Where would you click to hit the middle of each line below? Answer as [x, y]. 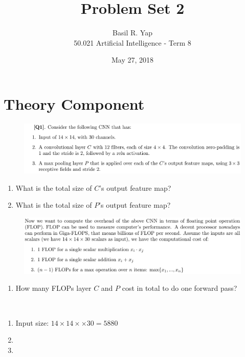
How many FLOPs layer [53, 288]
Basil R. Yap [132, 33]
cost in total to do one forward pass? [180, 288]
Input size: [32, 322]
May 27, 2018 [132, 60]
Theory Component [74, 103]
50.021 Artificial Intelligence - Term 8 [132, 42]
